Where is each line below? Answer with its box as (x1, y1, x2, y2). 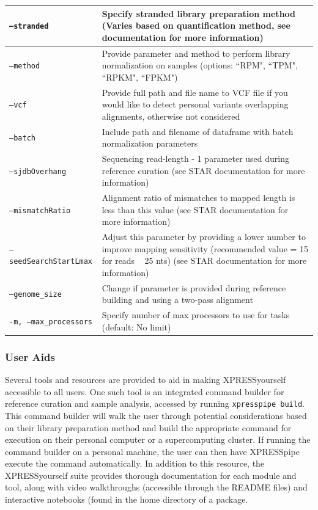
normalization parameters (102, 137, 198, 150)
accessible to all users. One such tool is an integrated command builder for (5, 385, 284, 398)
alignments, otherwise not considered (102, 109, 240, 122)
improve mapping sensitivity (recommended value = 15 (102, 242, 309, 255)
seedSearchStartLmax (9, 257, 93, 266)
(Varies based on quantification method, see (102, 19, 290, 32)
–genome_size (9, 290, 62, 299)
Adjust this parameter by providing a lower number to (102, 230, 306, 243)
